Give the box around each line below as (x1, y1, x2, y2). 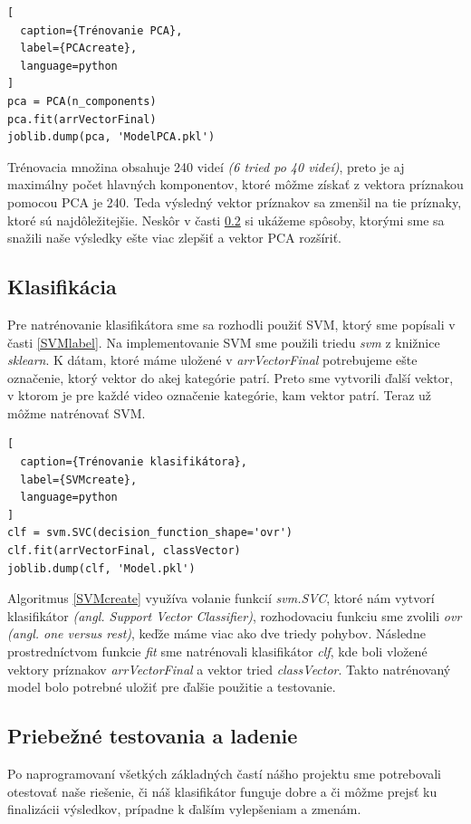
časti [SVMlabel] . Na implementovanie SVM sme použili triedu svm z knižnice (7, 332, 440, 351)
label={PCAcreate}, (20, 42, 138, 55)
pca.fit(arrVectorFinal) (7, 112, 157, 126)
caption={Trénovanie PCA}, (20, 24, 183, 37)
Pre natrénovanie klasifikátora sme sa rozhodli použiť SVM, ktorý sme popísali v (7, 314, 456, 333)
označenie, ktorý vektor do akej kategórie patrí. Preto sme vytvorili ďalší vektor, (7, 368, 454, 387)
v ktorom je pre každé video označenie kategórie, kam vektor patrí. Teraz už (7, 386, 432, 405)
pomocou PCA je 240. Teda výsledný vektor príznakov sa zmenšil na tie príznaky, (7, 192, 462, 211)
